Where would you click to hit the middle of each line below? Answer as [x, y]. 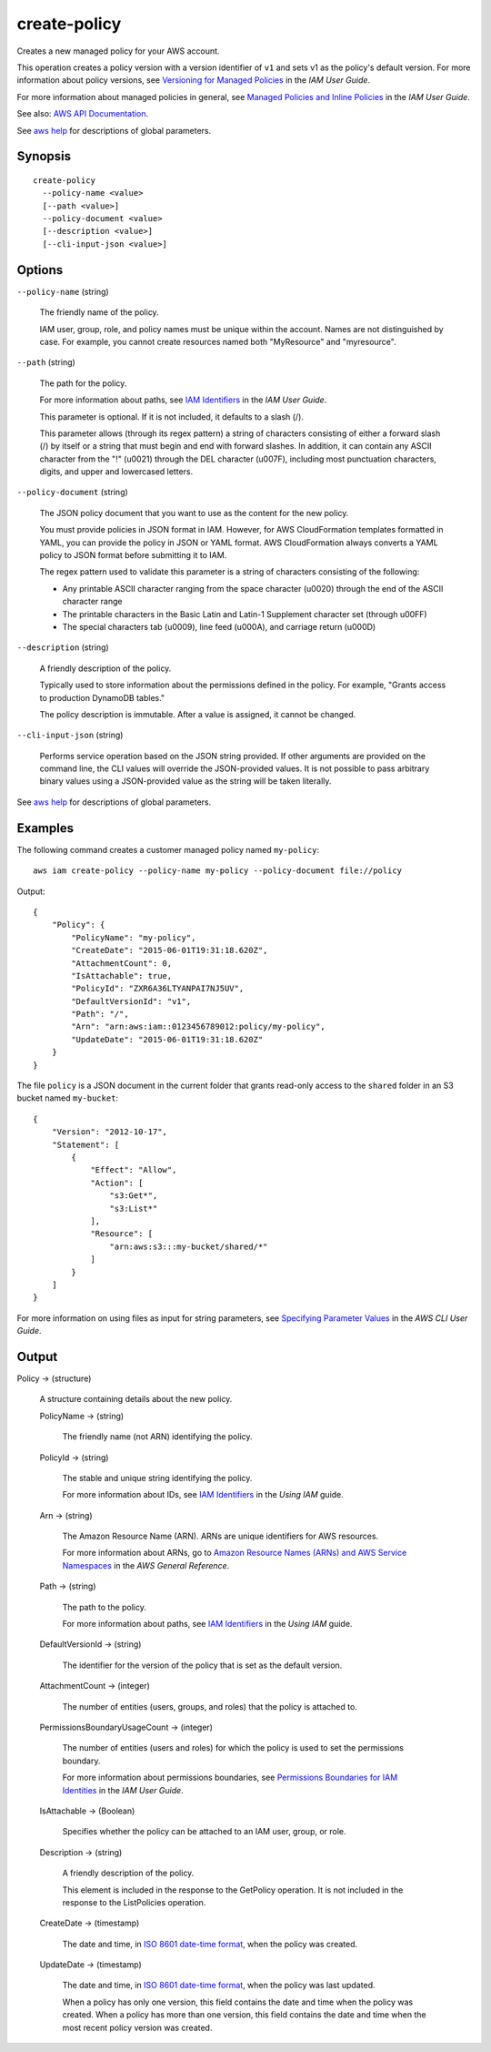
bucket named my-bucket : [67, 1098]
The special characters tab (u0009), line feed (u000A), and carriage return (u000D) [219, 626]
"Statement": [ [85, 1144]
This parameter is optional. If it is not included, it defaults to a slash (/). [172, 416]
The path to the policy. [105, 1607]
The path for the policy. [83, 383]
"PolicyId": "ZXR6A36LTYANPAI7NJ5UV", [158, 989]
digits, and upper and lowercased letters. [116, 472]
